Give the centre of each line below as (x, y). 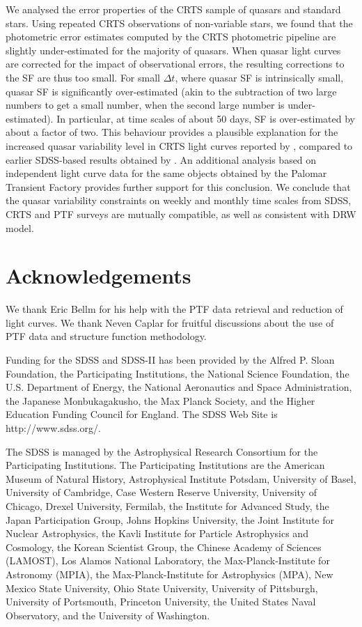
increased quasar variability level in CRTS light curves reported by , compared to (179, 145)
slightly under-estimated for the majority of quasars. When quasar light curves (173, 50)
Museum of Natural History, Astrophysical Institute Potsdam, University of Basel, (181, 478)
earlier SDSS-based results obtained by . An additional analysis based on (161, 159)
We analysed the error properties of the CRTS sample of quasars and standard (173, 9)
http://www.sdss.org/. (53, 427)
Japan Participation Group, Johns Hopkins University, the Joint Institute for (170, 519)
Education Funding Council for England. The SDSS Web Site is (142, 414)
